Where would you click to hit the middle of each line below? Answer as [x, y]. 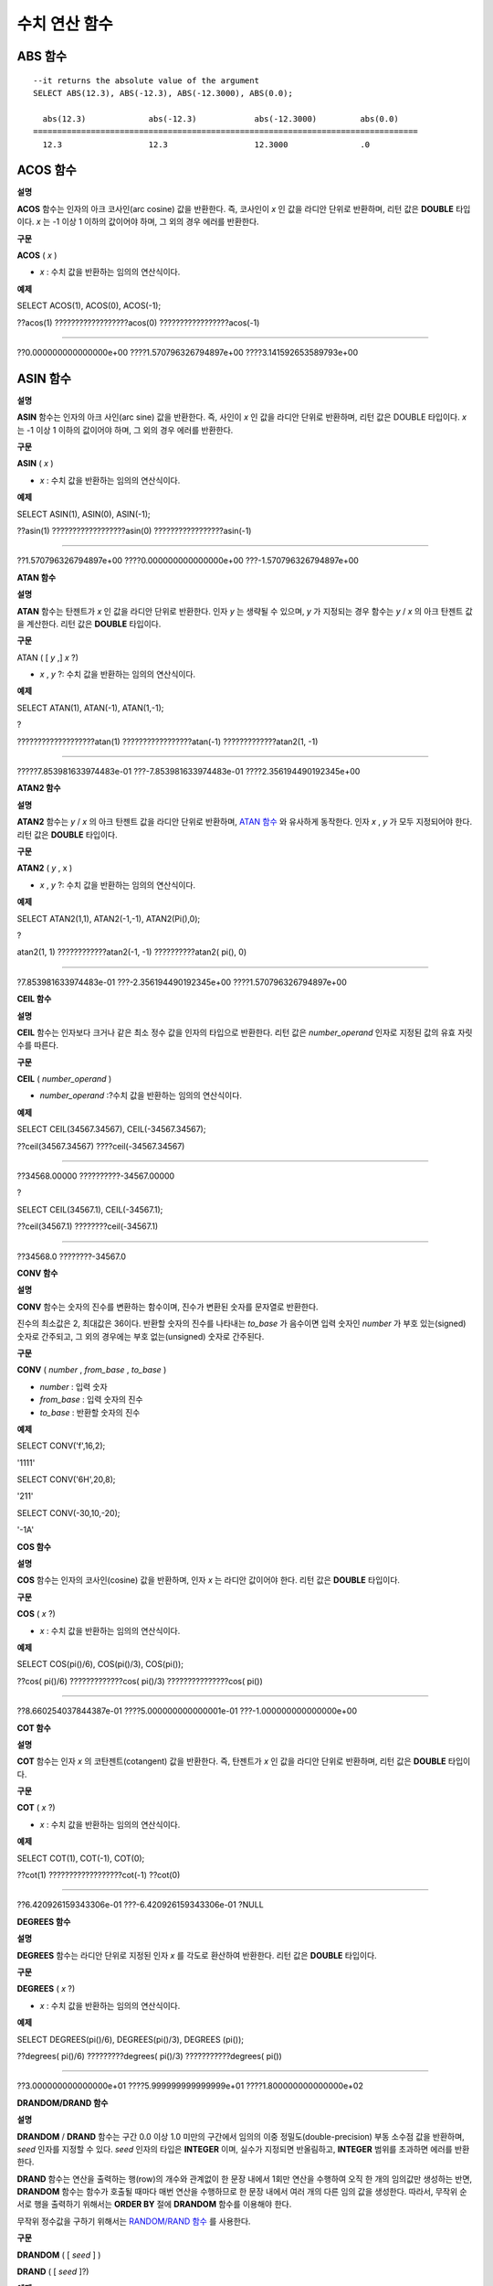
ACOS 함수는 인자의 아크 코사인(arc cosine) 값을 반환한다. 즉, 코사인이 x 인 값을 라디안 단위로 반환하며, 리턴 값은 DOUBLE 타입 [244, 208]
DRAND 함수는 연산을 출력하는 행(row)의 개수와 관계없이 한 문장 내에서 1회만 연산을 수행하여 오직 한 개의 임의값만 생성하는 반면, [245, 2179]
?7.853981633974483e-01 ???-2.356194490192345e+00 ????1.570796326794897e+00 [182, 982]
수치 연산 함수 [65, 24]
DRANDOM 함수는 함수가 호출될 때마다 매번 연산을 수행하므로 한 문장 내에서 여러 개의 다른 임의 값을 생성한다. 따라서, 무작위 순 [242, 2192]
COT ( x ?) [36, 1808]
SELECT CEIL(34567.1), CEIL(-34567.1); [90, 1209]
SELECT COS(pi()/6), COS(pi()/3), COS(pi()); [100, 1664]
